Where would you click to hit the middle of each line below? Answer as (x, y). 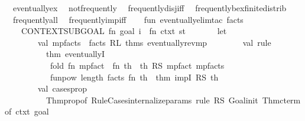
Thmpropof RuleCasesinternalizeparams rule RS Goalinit (152, 100)
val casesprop (62, 88)
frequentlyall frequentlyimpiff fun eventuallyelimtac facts (128, 19)
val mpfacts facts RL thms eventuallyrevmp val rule (154, 42)
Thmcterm (281, 100)
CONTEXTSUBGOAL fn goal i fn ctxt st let (124, 31)
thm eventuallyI (75, 54)
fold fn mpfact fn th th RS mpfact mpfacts (137, 65)
